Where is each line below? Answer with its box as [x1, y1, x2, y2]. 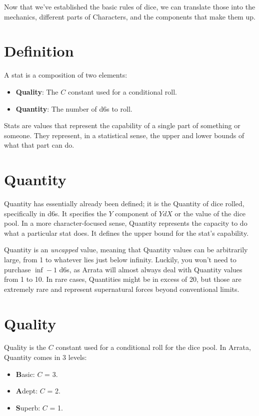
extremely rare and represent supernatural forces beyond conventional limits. [4, 283, 239, 294]
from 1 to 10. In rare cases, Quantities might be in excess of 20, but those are [4, 274, 241, 284]
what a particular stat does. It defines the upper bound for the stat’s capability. [4, 227, 249, 238]
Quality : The [15, 86, 58, 97]
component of [115, 208, 157, 218]
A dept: [15, 385, 38, 396]
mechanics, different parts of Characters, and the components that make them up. [4, 11, 255, 22]
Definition [4, 41, 74, 61]
